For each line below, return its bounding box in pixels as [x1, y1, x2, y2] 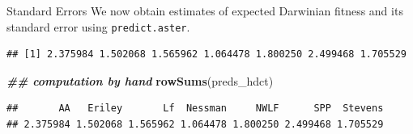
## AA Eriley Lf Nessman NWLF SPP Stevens [6, 103, 384, 115]
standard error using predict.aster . [6, 18, 190, 35]
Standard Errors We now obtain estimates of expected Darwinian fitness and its [6, 2, 403, 19]
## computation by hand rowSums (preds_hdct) [6, 72, 274, 89]
